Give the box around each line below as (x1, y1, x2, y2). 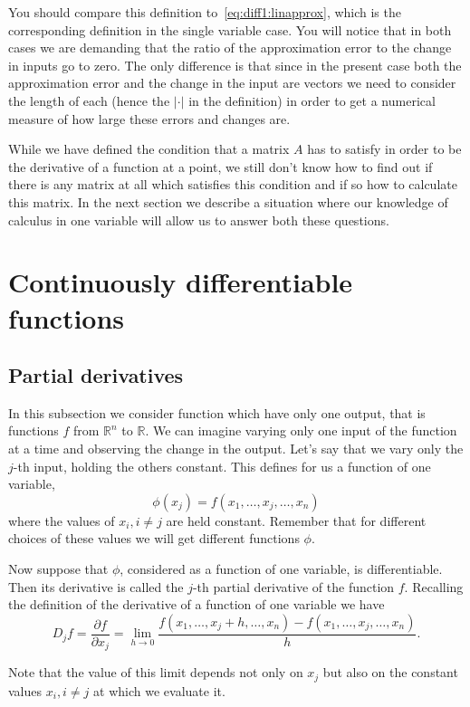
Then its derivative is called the (8, 577, 184, 596)
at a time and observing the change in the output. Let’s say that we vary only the (8, 439, 464, 458)
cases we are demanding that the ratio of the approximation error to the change (8, 38, 452, 57)
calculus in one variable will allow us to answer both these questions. (8, 210, 389, 229)
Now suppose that (8, 559, 109, 578)
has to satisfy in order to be (307, 139, 462, 158)
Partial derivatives (8, 361, 184, 389)
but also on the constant (322, 663, 458, 682)
